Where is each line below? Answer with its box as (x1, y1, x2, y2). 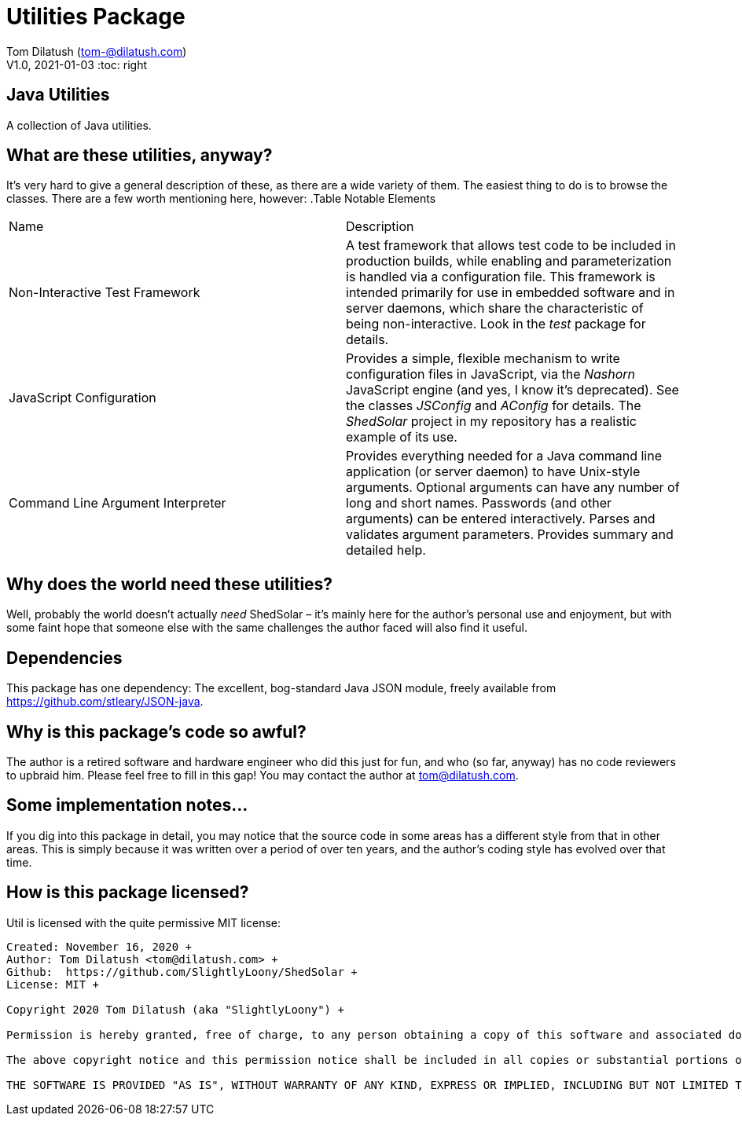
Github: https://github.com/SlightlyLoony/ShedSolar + (6, 965, 358, 978)
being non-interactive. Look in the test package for (346, 316, 646, 332)
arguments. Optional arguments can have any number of (346, 479, 680, 496)
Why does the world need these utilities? (6, 574, 333, 594)
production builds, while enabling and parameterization (346, 253, 672, 269)
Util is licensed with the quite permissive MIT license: (6, 915, 281, 929)
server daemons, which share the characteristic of (346, 300, 644, 317)
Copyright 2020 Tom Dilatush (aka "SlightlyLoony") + (6, 1003, 344, 1016)
